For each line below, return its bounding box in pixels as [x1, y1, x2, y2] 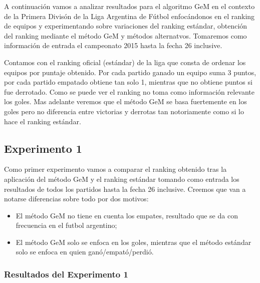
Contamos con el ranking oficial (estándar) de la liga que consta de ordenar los [4, 57, 246, 67]
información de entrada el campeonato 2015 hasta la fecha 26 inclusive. [4, 40, 222, 51]
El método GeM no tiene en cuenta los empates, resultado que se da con [16, 210, 238, 220]
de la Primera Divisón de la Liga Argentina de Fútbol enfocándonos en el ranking [4, 11, 255, 21]
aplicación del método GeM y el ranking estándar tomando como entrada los [4, 173, 239, 184]
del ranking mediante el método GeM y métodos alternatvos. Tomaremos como [4, 30, 247, 41]
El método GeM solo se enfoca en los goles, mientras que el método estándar [16, 236, 251, 247]
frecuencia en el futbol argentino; [16, 220, 117, 230]
